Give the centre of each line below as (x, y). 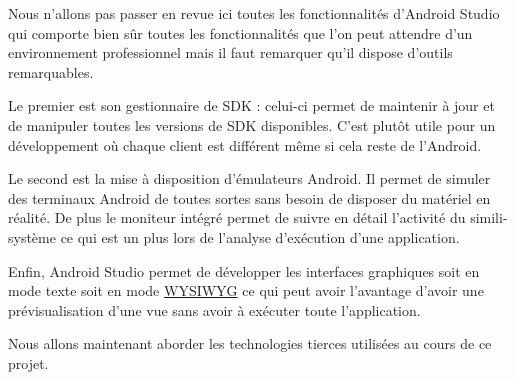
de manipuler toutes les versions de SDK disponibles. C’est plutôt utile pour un (252, 124)
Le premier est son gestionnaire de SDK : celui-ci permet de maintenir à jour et (251, 105)
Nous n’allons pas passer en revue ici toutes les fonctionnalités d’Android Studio (254, 13)
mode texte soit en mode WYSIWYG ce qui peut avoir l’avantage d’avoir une (246, 290)
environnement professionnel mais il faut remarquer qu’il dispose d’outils (230, 52)
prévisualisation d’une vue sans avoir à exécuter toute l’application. (214, 309)
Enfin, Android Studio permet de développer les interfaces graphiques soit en (244, 270)
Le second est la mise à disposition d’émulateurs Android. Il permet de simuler (249, 178)
